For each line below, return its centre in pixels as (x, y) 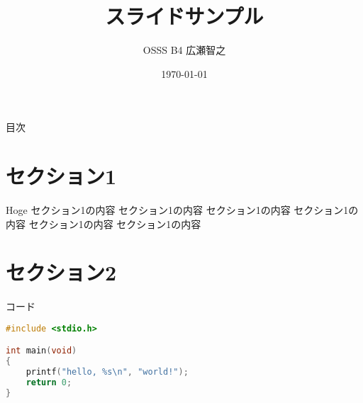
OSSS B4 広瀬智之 (184, 50)
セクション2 (61, 272)
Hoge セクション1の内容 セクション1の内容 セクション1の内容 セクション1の (182, 210)
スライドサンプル (184, 16)
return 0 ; (49, 383)
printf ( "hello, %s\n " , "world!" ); (107, 372)
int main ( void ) (41, 351)
